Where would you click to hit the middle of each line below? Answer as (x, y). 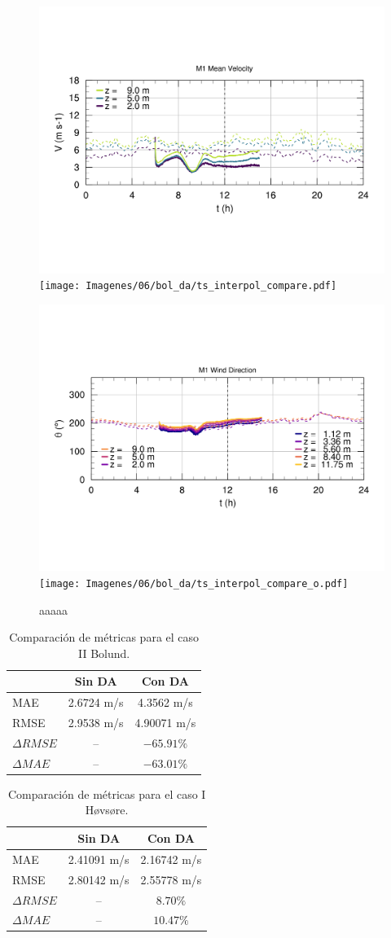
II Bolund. (104, 653)
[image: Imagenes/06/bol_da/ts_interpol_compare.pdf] (188, 286)
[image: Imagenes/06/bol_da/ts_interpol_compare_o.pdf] (194, 583)
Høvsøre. (107, 810)
